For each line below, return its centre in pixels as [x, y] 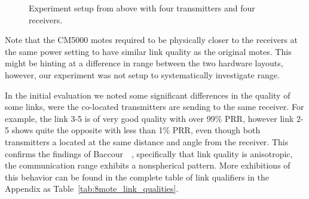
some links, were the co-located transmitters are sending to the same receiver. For [154, 107]
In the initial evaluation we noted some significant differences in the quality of [148, 95]
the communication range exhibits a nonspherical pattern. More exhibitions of [148, 165]
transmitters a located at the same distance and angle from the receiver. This [147, 141]
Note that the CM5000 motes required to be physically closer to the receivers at [152, 40]
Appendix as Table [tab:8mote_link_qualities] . [92, 189]
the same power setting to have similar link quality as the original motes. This [148, 51]
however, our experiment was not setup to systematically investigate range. [142, 74]
